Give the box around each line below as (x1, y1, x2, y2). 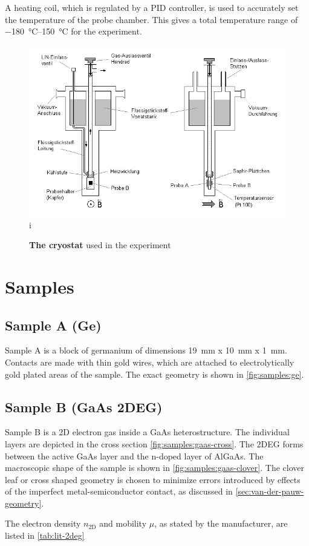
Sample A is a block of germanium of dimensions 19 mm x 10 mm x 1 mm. (5, 344, 287, 357)
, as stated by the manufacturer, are (154, 517, 288, 530)
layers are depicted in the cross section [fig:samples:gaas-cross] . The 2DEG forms (5, 437, 304, 450)
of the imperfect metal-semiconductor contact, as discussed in (5, 485, 233, 498)
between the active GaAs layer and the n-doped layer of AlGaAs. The (5, 449, 264, 462)
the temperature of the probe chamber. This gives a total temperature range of (5, 13, 298, 25)
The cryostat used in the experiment (29, 238, 171, 251)
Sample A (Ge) (5, 315, 102, 334)
